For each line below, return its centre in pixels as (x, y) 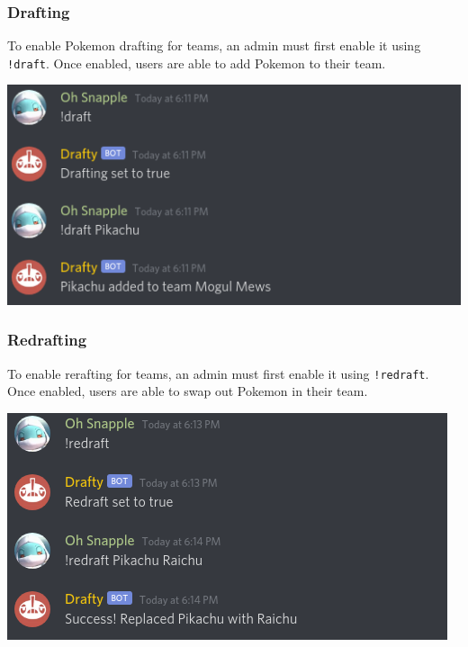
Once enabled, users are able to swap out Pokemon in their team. (188, 391)
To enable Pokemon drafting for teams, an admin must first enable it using (214, 45)
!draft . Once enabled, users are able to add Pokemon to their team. (197, 63)
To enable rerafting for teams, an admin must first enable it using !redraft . (218, 373)
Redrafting (47, 340)
